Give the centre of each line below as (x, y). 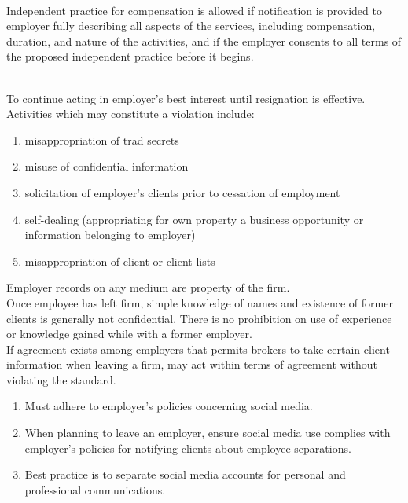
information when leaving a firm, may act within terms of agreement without (192, 364)
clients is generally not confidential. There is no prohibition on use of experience (199, 318)
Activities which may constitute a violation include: (130, 114)
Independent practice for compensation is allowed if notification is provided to (194, 10)
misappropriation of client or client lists (120, 261)
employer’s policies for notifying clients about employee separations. (188, 448)
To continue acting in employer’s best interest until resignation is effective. (186, 98)
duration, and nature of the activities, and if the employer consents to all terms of (204, 40)
